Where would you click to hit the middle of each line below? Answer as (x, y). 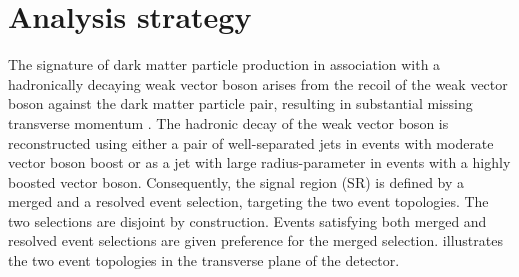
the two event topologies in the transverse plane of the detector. (204, 260)
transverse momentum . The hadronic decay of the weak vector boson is (228, 122)
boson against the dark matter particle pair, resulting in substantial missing (240, 103)
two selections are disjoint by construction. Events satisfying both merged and (247, 220)
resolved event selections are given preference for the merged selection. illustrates (255, 240)
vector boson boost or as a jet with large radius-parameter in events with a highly (259, 162)
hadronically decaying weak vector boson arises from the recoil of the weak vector (258, 83)
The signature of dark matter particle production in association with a (224, 64)
